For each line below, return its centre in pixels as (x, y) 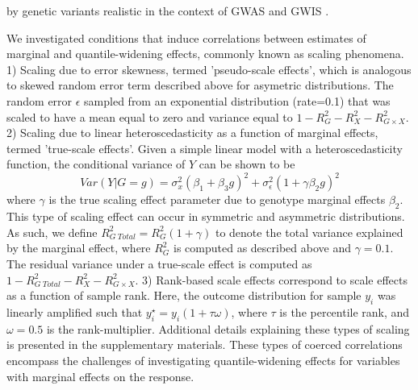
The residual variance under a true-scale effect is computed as (159, 264)
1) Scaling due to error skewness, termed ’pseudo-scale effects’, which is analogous (209, 69)
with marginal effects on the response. (100, 376)
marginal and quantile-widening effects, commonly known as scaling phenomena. (205, 54)
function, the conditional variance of (96, 164)
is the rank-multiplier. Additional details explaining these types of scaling (228, 328)
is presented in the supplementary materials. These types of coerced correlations (205, 344)
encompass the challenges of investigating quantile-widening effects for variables (203, 360)
